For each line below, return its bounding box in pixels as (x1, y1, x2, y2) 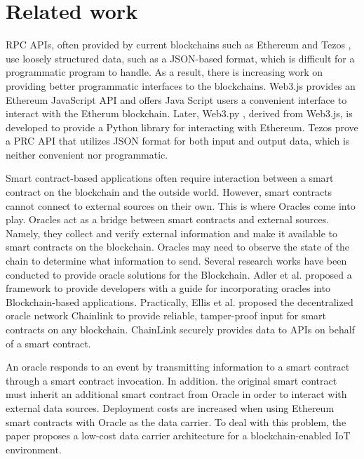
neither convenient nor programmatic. (6, 147, 168, 161)
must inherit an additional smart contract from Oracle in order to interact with (6, 387, 347, 401)
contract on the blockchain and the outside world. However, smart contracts (6, 185, 332, 199)
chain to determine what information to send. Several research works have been (6, 253, 347, 268)
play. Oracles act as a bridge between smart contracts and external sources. (6, 212, 330, 227)
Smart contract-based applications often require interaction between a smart (6, 171, 334, 185)
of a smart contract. (6, 335, 91, 350)
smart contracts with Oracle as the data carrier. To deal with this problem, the (6, 414, 346, 429)
